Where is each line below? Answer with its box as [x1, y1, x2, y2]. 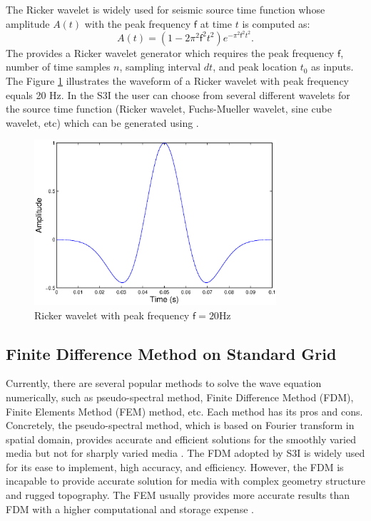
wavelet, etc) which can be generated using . [6, 115, 199, 130]
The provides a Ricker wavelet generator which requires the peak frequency [6, 45, 335, 60]
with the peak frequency [84, 16, 191, 31]
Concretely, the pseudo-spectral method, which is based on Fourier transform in [6, 418, 355, 433]
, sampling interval [119, 59, 201, 74]
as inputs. [311, 59, 354, 74]
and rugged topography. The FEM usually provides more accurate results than [6, 488, 350, 502]
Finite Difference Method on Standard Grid [6, 342, 337, 364]
